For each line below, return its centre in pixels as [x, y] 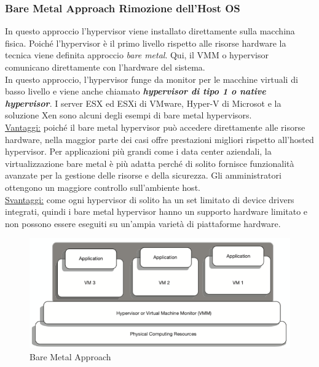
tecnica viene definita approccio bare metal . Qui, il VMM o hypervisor [137, 55]
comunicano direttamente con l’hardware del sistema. [105, 67]
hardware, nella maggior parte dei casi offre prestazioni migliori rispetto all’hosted [159, 139]
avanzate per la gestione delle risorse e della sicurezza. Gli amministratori [143, 175]
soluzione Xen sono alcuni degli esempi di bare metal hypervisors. [128, 115]
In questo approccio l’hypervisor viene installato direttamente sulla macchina [150, 31]
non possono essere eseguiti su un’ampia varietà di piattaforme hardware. [143, 223]
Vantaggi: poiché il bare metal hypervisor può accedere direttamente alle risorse [155, 127]
